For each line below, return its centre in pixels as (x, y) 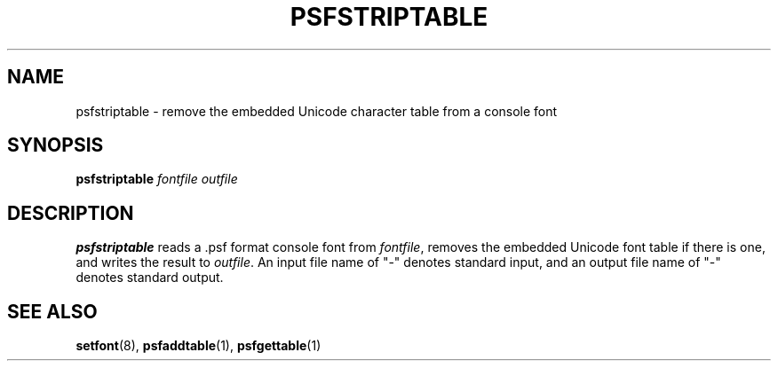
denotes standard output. (150, 278)
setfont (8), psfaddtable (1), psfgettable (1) (198, 346)
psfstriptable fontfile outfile (157, 179)
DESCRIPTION (71, 213)
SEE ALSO (52, 311)
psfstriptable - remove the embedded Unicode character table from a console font (317, 111)
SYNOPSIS (56, 145)
